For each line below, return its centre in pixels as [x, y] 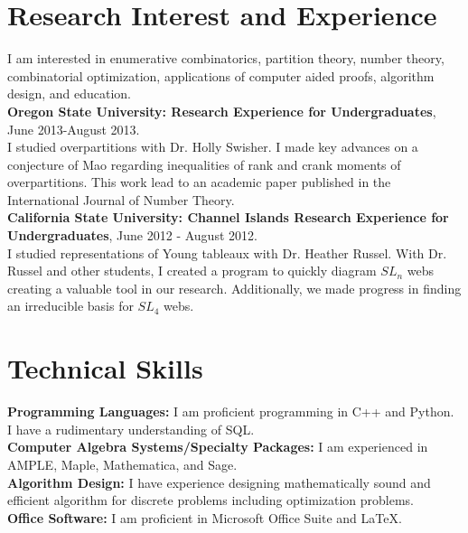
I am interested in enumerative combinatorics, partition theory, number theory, [226, 58]
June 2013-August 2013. [74, 129]
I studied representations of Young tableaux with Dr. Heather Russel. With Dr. [227, 252]
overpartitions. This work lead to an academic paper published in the [199, 182]
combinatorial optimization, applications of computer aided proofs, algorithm [221, 75]
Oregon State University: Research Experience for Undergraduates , [222, 111]
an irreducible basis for [70, 306]
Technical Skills [105, 368]
